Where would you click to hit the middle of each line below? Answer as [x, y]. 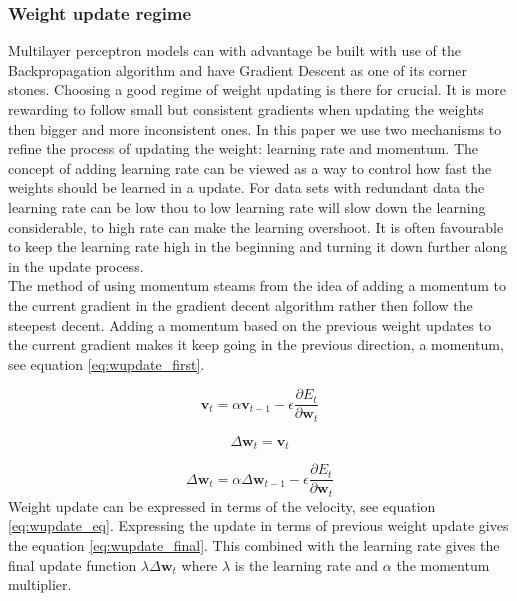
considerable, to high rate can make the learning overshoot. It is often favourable [256, 226]
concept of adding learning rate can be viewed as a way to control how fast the [250, 167]
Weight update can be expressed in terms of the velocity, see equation [222, 505]
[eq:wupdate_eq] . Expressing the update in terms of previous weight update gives [258, 525]
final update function [72, 564]
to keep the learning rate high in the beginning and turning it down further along [258, 246]
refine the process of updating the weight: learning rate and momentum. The [243, 148]
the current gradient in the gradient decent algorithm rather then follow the [240, 304]
